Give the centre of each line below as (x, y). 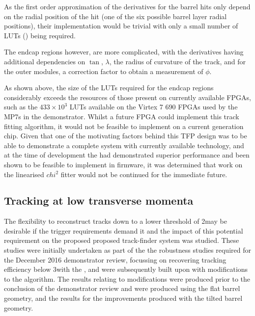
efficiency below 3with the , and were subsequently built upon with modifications (126, 269)
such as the (21, 107)
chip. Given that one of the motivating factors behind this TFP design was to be (126, 136)
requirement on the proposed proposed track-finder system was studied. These (122, 240)
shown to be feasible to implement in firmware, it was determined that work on (123, 164)
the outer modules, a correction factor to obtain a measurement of (104, 71)
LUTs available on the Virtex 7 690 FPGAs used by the (154, 107)
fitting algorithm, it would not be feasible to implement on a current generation (124, 126)
